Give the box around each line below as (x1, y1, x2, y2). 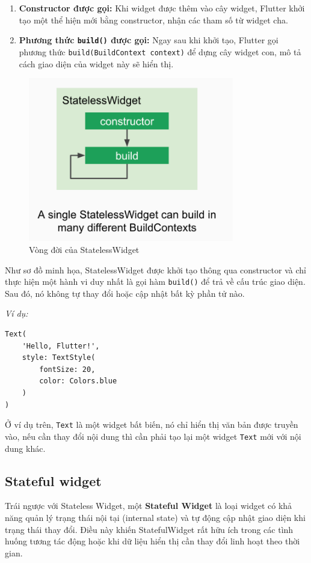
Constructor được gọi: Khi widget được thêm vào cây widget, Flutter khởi (19, 2, 305, 14)
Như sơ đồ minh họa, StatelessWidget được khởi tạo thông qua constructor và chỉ (5, 263, 306, 276)
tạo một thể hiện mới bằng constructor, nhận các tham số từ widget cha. (19, 13, 288, 26)
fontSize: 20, (39, 365, 96, 374)
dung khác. (5, 442, 46, 454)
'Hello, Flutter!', (22, 341, 100, 350)
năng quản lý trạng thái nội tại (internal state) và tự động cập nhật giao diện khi (5, 511, 306, 523)
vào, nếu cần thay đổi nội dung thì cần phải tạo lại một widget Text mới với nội (5, 430, 301, 442)
